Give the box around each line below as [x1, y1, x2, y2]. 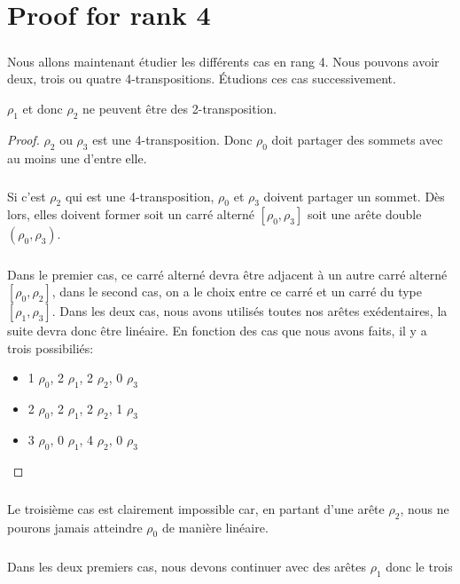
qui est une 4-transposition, [65, 186, 214, 205]
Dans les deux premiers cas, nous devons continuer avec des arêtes [7, 556, 366, 575]
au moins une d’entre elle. [7, 148, 147, 167]
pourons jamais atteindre [7, 517, 143, 536]
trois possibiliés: [7, 338, 94, 357]
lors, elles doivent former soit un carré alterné [7, 205, 254, 224]
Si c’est [7, 186, 46, 205]
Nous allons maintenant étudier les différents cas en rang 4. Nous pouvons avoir [7, 51, 440, 70]
